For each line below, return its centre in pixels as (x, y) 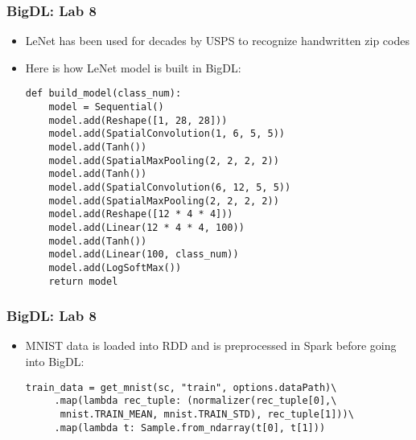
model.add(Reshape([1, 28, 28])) (138, 120)
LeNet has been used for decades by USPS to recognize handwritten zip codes (217, 41)
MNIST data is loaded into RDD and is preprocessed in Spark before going (211, 345)
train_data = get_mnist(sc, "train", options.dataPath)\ (181, 387)
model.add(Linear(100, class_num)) (144, 255)
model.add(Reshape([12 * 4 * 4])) (141, 214)
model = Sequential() (106, 107)
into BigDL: (55, 362)
